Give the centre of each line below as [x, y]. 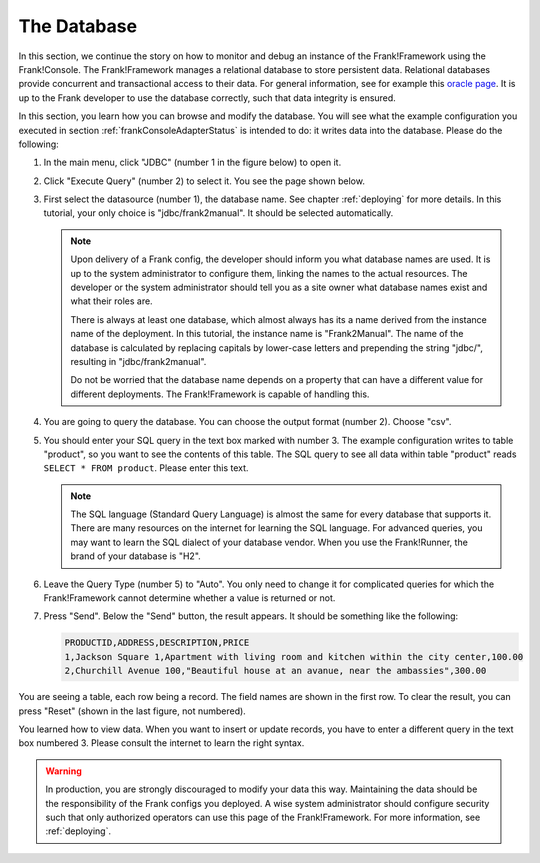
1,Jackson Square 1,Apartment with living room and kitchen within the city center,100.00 [294, 656]
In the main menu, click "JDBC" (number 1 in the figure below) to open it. [192, 162]
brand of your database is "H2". [136, 556]
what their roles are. [112, 301]
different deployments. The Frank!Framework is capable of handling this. [220, 394]
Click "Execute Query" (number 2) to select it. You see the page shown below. [204, 181]
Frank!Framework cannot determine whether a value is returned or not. [189, 598]
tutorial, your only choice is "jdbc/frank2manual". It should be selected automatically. [218, 213]
